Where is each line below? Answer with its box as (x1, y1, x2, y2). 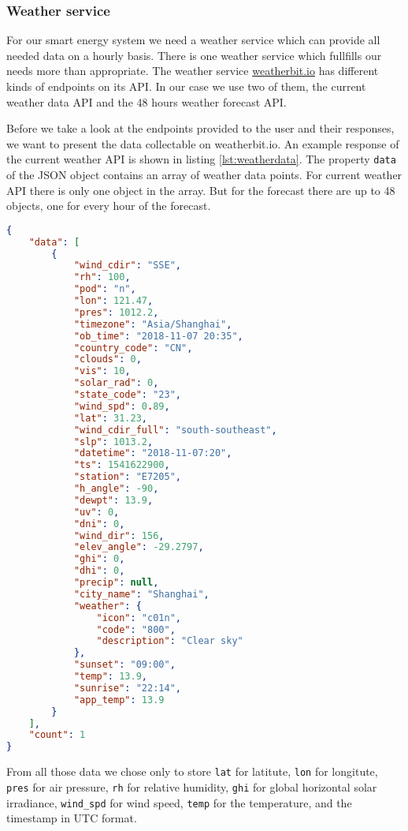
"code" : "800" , (96, 623, 176, 635)
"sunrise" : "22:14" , (73, 682, 181, 694)
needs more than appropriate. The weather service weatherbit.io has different (6, 62, 379, 79)
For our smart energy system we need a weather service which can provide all (6, 32, 380, 48)
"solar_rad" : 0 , (73, 377, 159, 389)
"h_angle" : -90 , (73, 483, 159, 495)
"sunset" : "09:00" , (73, 659, 176, 671)
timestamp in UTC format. (6, 810, 137, 826)
